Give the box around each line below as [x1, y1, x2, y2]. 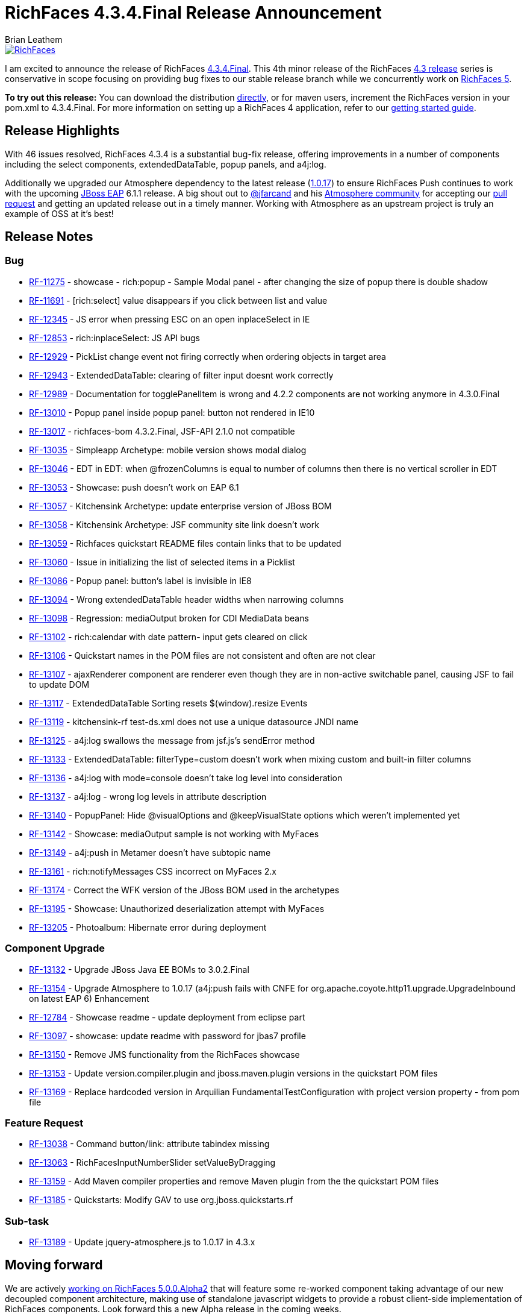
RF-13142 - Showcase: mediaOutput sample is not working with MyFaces [29, 828, 319, 839]
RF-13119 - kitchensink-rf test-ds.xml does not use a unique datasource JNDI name [29, 716, 358, 727]
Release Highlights [5, 123, 120, 139]
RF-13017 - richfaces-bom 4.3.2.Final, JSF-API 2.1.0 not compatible [29, 426, 295, 436]
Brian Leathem [5, 34, 63, 45]
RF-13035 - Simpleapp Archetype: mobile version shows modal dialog [29, 444, 307, 455]
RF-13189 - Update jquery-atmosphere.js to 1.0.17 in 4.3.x [29, 1237, 255, 1248]
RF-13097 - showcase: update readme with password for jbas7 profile [29, 1030, 306, 1041]
